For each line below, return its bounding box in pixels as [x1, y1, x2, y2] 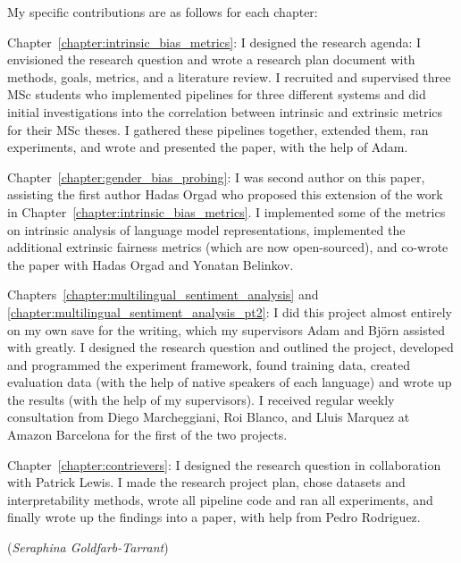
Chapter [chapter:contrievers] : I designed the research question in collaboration [7, 455, 441, 474]
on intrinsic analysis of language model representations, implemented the [7, 220, 406, 239]
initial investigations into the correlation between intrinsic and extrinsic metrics [7, 102, 443, 121]
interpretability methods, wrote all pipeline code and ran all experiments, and [7, 490, 433, 508]
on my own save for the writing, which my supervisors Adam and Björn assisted [7, 320, 446, 339]
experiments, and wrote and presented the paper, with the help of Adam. [7, 138, 408, 156]
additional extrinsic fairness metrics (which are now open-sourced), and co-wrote [7, 238, 448, 256]
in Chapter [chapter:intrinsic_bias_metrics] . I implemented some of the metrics [7, 202, 446, 221]
